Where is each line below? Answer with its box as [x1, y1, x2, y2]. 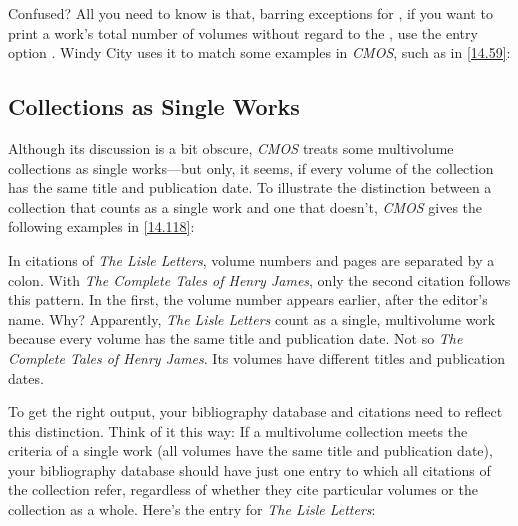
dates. [8, 367, 44, 388]
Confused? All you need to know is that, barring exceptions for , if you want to [8, 3, 493, 23]
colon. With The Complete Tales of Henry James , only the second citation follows [8, 269, 511, 290]
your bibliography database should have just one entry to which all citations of [8, 459, 491, 480]
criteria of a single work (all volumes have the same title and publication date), [8, 440, 493, 461]
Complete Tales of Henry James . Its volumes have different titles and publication [8, 347, 506, 368]
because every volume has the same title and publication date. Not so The [8, 328, 463, 349]
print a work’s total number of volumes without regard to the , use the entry [8, 22, 478, 43]
